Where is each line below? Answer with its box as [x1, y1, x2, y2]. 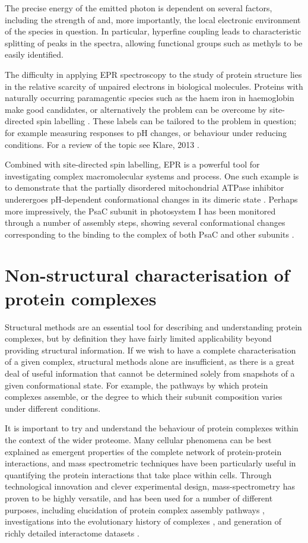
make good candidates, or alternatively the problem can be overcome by [5, 103, 267, 115]
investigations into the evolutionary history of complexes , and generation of [5, 515, 281, 528]
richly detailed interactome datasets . [5, 526, 139, 539]
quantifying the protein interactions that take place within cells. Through [5, 468, 272, 481]
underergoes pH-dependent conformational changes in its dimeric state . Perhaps [5, 192, 298, 205]
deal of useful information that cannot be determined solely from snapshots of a [5, 367, 295, 379]
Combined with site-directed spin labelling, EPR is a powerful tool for [5, 158, 260, 171]
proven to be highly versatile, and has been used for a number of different [5, 491, 273, 504]
